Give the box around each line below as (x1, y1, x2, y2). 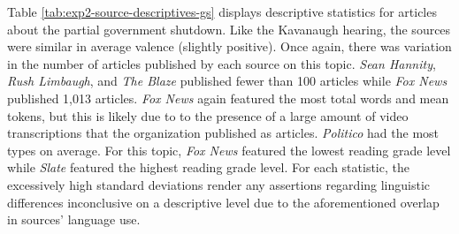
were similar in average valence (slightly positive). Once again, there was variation (7, 37, 452, 56)
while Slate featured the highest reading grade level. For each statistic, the (7, 158, 409, 177)
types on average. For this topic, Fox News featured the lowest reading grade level (7, 140, 451, 159)
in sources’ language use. (7, 210, 141, 229)
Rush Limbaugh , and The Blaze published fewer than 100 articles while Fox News (7, 72, 448, 90)
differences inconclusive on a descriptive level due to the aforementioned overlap (7, 192, 440, 211)
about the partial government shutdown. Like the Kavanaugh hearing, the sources (7, 19, 451, 38)
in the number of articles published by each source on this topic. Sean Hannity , (7, 54, 436, 72)
